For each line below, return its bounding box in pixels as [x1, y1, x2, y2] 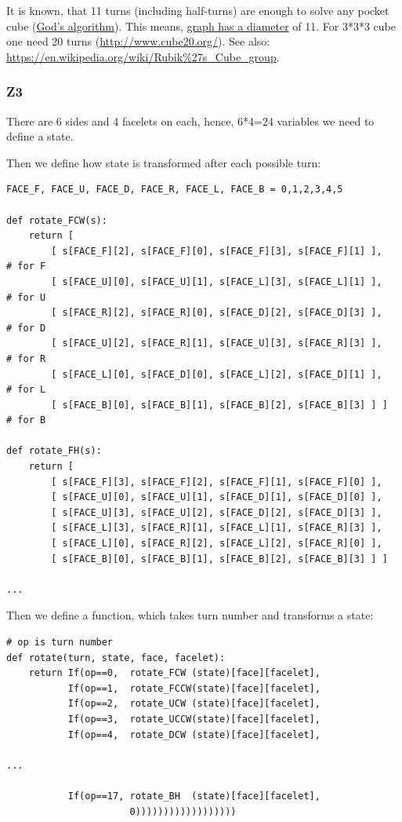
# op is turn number [6, 637, 114, 648]
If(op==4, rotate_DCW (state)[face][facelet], [67, 729, 321, 740]
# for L [6, 384, 46, 396]
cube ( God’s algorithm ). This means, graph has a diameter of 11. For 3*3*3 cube [6, 17, 397, 34]
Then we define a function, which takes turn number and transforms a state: [6, 607, 374, 623]
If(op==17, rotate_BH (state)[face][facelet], [67, 790, 321, 802]
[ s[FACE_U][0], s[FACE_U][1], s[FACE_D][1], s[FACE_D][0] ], [51, 491, 382, 503]
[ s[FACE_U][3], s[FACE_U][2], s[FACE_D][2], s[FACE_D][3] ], [51, 506, 382, 518]
